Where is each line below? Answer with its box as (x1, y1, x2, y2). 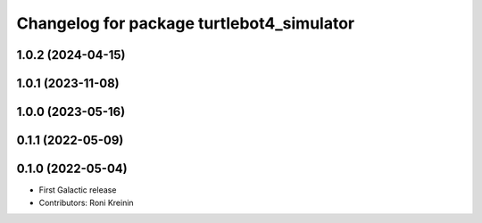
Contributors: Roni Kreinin (38, 197, 134, 208)
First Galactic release (38, 185, 117, 195)
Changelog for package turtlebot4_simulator (16, 13, 355, 33)
